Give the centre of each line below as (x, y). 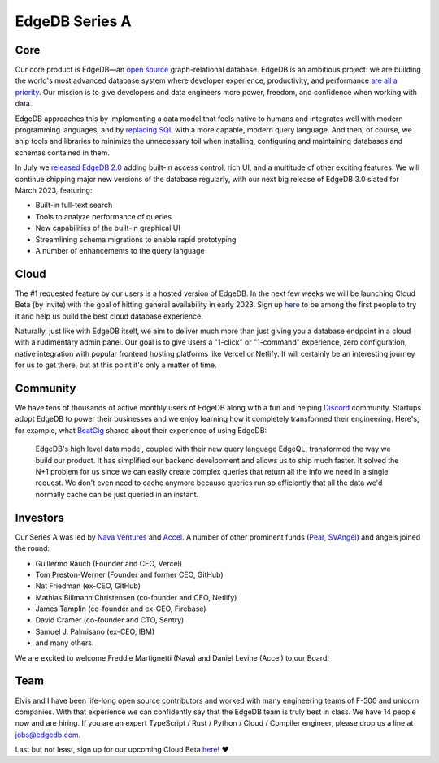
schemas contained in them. (62, 152)
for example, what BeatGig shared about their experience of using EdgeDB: (141, 430)
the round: (33, 548)
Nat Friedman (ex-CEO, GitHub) (88, 586)
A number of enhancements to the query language (120, 250)
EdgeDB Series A (73, 21)
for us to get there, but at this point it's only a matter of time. (116, 365)
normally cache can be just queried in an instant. (117, 494)
